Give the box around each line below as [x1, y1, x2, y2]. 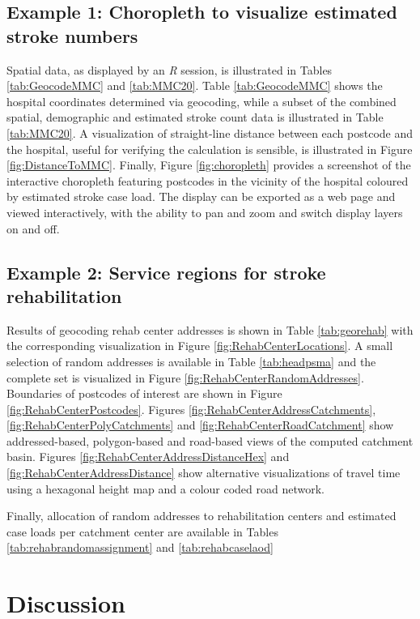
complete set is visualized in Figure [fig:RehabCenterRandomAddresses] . [6, 369, 364, 386]
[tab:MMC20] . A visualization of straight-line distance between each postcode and [6, 124, 414, 141]
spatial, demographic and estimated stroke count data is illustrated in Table [6, 109, 384, 126]
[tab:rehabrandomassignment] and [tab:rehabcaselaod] [6, 539, 274, 556]
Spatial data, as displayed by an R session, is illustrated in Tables [6, 61, 333, 78]
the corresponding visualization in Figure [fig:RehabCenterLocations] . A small [6, 337, 393, 354]
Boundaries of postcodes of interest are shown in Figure [6, 385, 282, 402]
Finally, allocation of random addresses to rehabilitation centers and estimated [6, 507, 397, 524]
